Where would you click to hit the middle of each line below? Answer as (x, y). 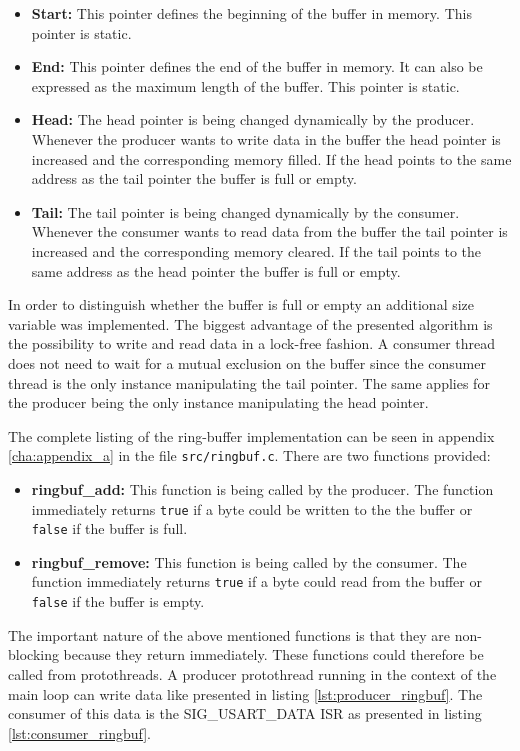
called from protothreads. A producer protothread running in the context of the (252, 673)
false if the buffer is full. (109, 528)
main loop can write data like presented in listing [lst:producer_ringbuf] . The (245, 693)
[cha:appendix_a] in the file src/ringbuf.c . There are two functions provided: (249, 455)
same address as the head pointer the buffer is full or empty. (216, 270)
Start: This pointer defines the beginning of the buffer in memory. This (251, 13)
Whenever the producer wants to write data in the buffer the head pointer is (266, 138)
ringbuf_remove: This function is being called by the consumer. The (249, 561)
